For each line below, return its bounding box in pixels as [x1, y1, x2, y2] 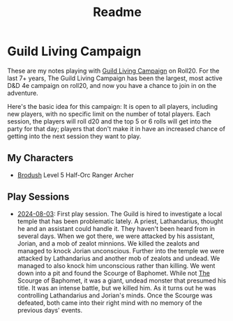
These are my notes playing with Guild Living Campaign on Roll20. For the [7, 66, 220, 75]
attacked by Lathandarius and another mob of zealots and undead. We [17, 254, 220, 262]
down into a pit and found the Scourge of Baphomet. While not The [17, 269, 211, 277]
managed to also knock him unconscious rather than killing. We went [17, 261, 216, 269]
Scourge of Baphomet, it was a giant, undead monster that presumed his [17, 276, 227, 285]
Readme [93, 4, 142, 20]
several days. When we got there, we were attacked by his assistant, [17, 232, 215, 240]
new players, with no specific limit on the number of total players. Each [7, 110, 211, 118]
